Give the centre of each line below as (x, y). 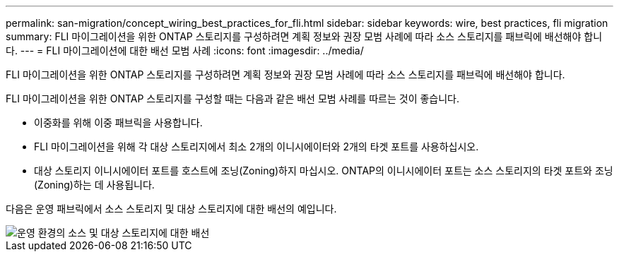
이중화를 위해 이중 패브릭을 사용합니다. (118, 122)
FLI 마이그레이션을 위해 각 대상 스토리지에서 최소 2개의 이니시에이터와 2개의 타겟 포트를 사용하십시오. (257, 147)
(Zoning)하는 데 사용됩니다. (94, 185)
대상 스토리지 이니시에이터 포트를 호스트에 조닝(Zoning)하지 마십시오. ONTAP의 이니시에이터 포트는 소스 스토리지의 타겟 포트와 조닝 (324, 171)
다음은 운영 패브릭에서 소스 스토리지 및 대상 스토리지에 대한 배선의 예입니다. (171, 209)
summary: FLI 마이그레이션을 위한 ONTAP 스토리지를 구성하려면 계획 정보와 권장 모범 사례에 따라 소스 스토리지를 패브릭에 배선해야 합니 (304, 36)
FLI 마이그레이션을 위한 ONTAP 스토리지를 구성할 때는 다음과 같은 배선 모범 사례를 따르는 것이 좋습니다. (232, 98)
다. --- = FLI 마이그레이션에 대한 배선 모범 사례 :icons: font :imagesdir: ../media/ (185, 50)
